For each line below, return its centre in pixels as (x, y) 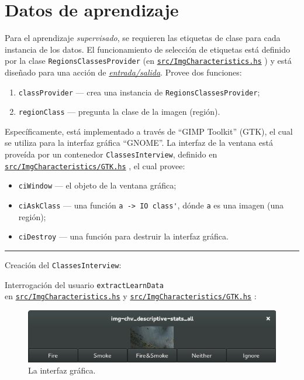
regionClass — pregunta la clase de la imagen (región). (119, 112)
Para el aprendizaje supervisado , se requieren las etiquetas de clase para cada (143, 38)
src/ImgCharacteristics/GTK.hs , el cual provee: (95, 165)
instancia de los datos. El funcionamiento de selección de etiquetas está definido (147, 49)
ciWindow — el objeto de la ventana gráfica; (97, 185)
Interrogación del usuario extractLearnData (84, 284)
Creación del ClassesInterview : (63, 264)
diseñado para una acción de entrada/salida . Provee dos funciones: (123, 72)
